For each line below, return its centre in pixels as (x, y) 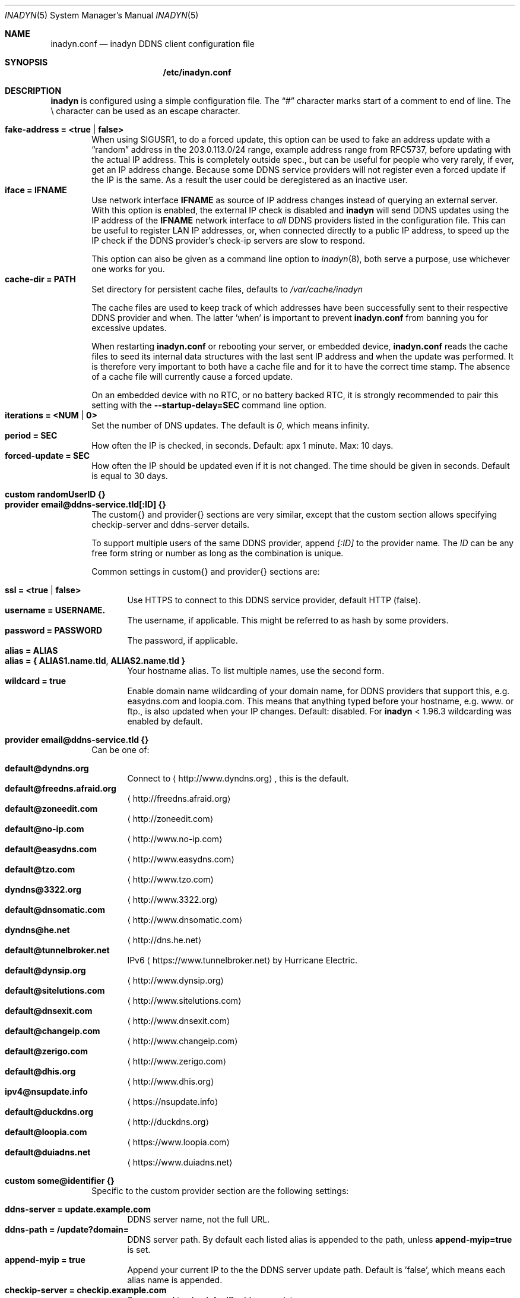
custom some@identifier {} (60, 1181)
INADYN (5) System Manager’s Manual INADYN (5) (102, 15)
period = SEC (31, 435)
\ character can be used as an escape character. (145, 111)
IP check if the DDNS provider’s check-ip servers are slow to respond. (228, 240)
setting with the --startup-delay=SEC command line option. (209, 405)
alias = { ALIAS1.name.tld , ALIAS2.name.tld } (95, 661)
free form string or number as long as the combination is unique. (218, 553)
